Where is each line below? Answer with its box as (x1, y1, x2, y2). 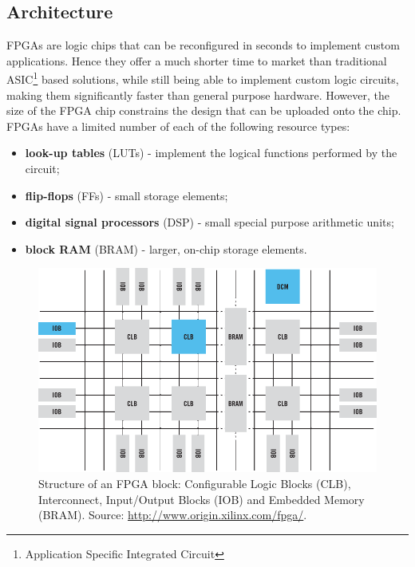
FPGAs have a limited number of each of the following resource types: (6, 117, 350, 134)
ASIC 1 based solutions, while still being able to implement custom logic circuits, (6, 69, 399, 88)
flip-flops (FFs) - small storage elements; (25, 187, 228, 203)
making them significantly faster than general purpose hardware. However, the (6, 86, 389, 103)
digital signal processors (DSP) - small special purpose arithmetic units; (25, 214, 394, 230)
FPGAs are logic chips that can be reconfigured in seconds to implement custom (6, 37, 400, 53)
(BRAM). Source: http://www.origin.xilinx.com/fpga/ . (38, 506, 307, 523)
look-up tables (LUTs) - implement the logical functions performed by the (25, 144, 397, 161)
